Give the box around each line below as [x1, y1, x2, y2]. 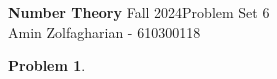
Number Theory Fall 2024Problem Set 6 [8, 2, 270, 22]
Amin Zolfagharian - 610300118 [8, 21, 201, 42]
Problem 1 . [8, 55, 86, 76]
